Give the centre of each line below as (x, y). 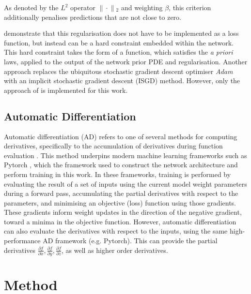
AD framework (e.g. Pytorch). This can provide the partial (130, 241)
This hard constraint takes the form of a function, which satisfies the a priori (118, 52)
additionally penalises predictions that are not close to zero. (93, 17)
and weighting (142, 7)
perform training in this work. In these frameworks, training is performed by (118, 174)
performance (22, 241)
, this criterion (190, 7)
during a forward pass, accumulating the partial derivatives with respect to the (121, 193)
